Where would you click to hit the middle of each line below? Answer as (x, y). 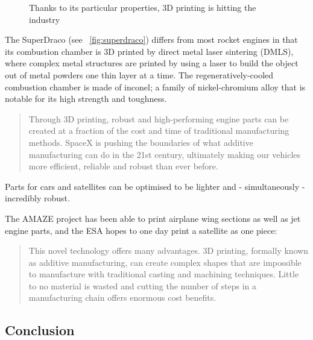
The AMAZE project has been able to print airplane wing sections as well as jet (153, 218)
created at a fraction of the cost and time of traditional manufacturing (159, 131)
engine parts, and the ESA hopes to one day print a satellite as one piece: (141, 230)
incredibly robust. (37, 198)
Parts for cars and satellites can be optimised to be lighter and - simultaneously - (155, 186)
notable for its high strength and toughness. (86, 99)
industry (45, 19)
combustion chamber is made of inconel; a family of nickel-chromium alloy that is (155, 87)
